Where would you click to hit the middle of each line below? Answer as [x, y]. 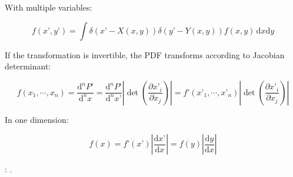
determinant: [28, 66]
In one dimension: [37, 119]
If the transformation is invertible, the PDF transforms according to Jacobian [145, 54]
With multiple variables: [49, 7]
